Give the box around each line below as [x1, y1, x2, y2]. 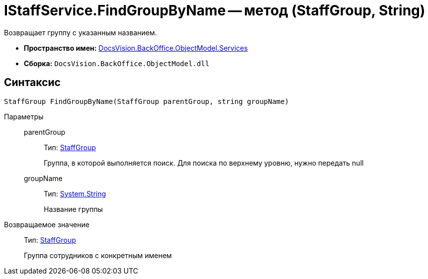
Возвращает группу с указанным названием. [4, 28, 157, 37]
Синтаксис [4, 76, 61, 89]
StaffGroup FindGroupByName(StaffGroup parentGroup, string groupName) [4, 97, 289, 105]
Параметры [4, 112, 44, 121]
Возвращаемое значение [4, 220, 89, 229]
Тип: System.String [44, 189, 106, 198]
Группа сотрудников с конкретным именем [24, 251, 172, 260]
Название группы [44, 204, 103, 213]
